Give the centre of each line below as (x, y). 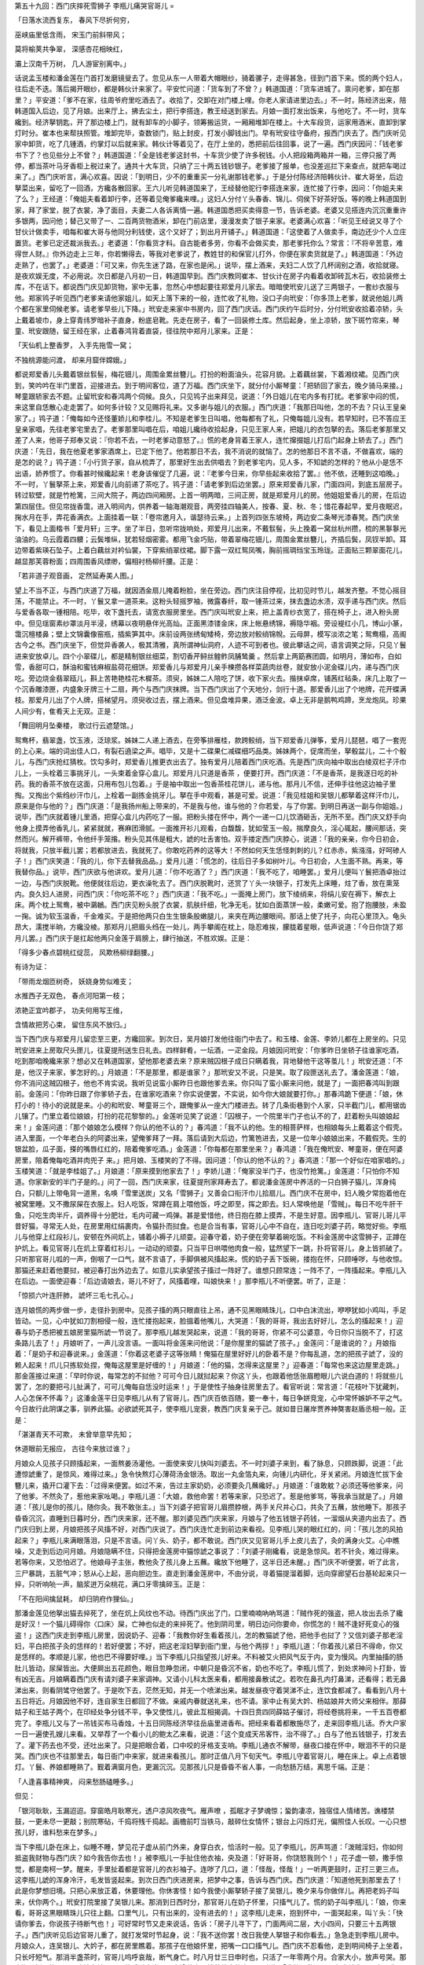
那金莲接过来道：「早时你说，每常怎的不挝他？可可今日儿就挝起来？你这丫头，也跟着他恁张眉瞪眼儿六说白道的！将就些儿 (209, 1376)
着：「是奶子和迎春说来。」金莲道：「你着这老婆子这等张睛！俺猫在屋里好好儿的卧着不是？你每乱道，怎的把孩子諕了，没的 (209, 1354)
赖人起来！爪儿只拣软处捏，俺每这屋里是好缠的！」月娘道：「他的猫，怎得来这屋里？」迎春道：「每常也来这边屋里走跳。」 (209, 1364)
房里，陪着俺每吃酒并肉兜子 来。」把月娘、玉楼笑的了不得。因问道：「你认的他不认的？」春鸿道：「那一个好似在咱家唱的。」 (210, 1160)
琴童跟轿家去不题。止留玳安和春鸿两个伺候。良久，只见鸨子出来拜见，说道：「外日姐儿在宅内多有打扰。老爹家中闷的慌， (209, 396)
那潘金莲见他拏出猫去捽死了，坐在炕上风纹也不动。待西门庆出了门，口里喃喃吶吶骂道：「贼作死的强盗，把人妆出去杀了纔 (209, 1613)
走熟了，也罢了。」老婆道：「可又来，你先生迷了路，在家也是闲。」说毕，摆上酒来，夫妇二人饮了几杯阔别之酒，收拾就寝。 (209, 265)
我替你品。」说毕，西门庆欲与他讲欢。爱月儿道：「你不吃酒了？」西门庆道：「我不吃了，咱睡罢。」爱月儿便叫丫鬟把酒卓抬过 (210, 872)
